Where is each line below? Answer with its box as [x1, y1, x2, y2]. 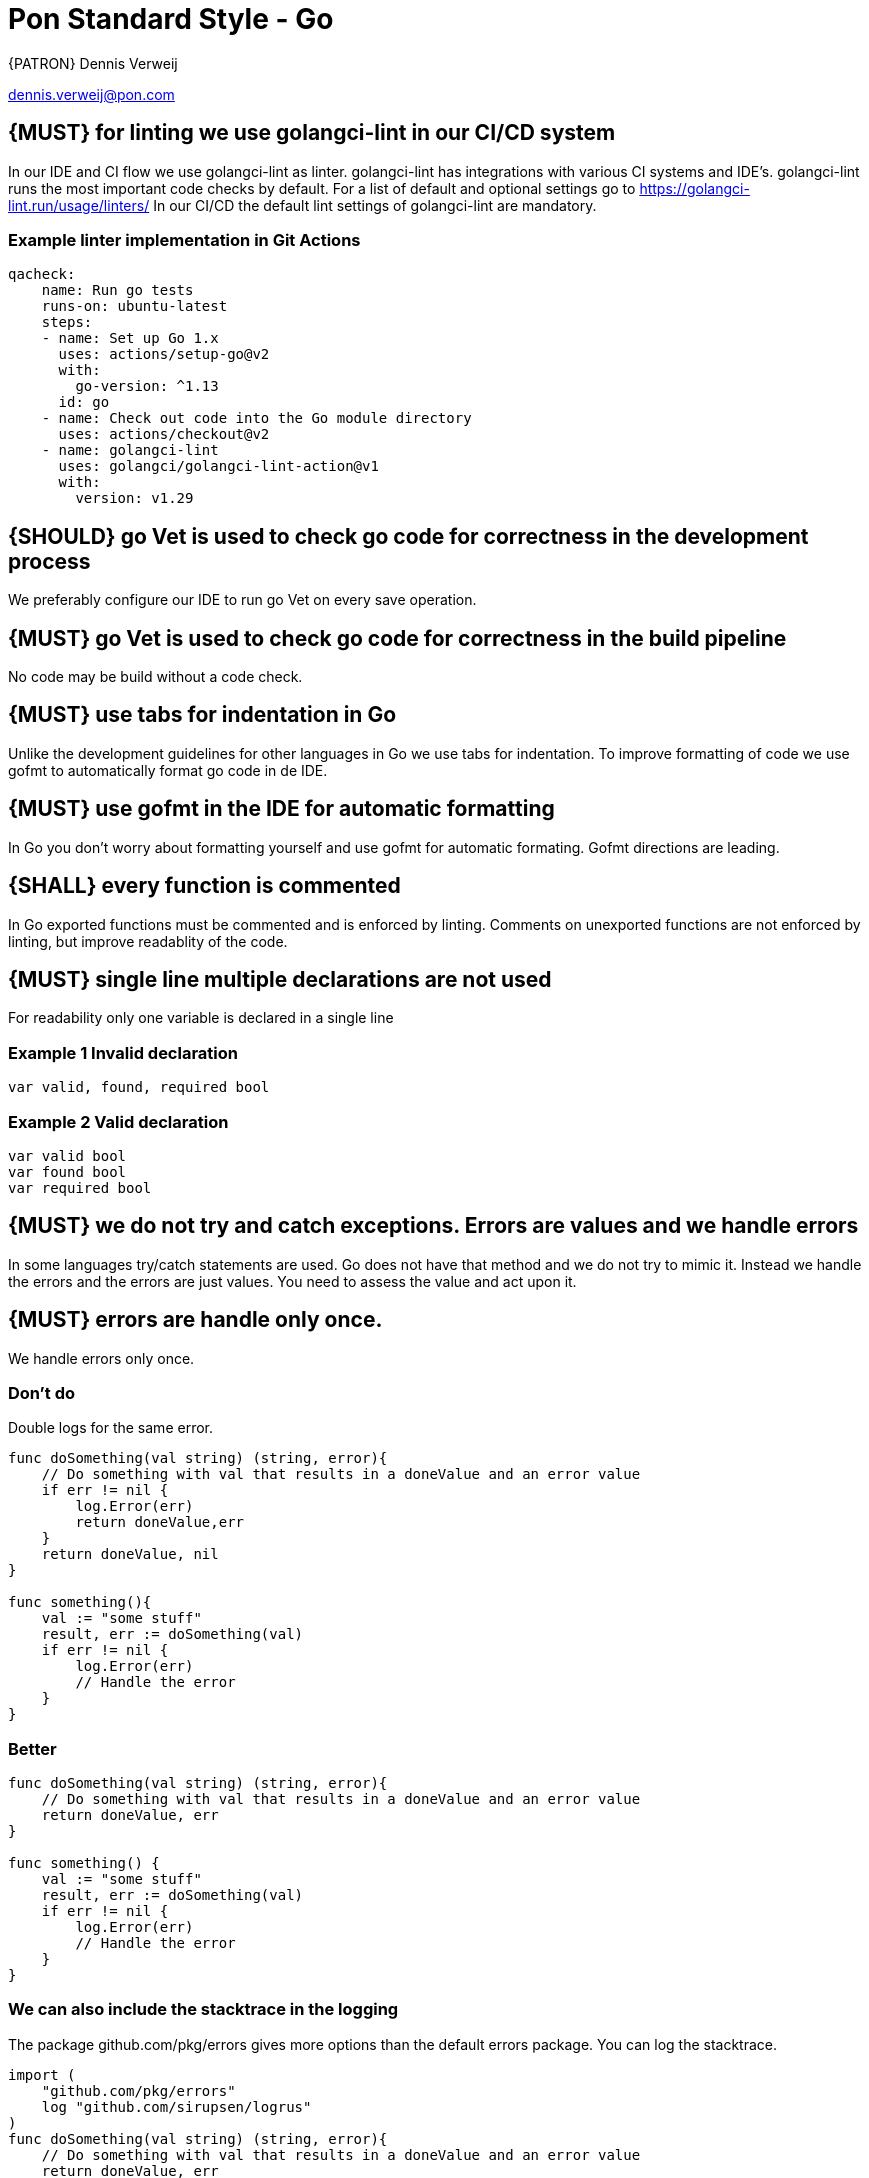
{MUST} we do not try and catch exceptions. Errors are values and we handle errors [8, 1213, 859, 1239]
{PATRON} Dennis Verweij [8, 54, 178, 72]
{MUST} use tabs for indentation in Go [8, 702, 397, 728]
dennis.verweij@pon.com [8, 85, 175, 103]
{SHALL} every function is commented [8, 873, 401, 899]
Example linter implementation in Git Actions [8, 229, 361, 250]
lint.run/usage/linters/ [8, 196, 150, 214]
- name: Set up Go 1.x [41, 330, 219, 347]
